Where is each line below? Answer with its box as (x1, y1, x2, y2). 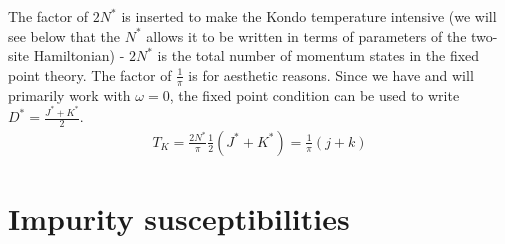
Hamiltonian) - (33, 45, 125, 66)
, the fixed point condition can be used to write (169, 84, 460, 105)
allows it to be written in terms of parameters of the (146, 25, 467, 46)
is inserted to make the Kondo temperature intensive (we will (121, 6, 497, 26)
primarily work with (8, 84, 131, 105)
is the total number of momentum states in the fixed (157, 45, 480, 66)
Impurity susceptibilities (8, 198, 350, 239)
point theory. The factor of (8, 64, 172, 85)
